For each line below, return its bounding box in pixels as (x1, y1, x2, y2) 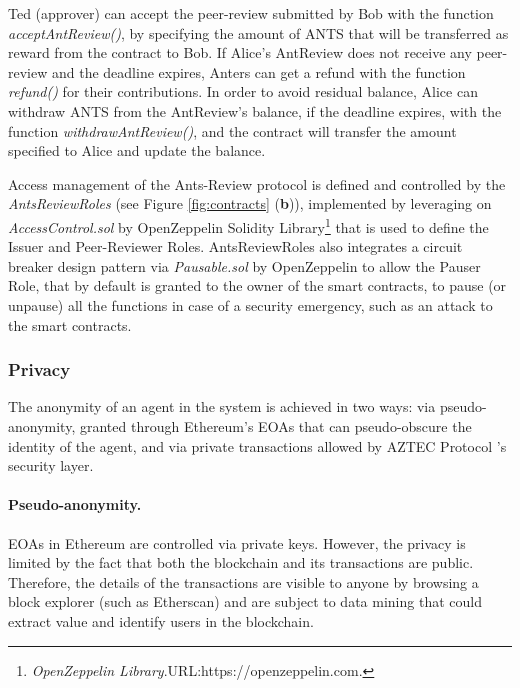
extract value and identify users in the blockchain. (8, 610, 314, 631)
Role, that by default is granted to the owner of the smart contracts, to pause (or (8, 275, 507, 296)
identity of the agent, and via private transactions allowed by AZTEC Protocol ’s (8, 435, 507, 456)
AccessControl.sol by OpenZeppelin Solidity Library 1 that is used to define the (8, 213, 489, 237)
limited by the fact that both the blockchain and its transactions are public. (8, 552, 474, 573)
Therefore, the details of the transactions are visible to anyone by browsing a (8, 571, 479, 592)
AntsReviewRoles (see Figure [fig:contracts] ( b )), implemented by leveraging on (8, 193, 492, 214)
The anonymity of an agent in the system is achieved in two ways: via (8, 396, 436, 417)
